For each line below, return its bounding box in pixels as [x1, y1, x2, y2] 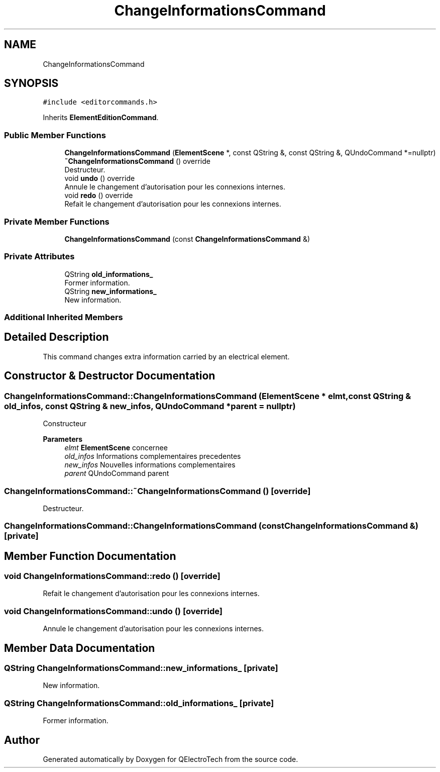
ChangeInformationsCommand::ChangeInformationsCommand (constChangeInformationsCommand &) [4, 521, 418, 531]
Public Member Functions [4, 130, 106, 140]
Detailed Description [4, 331, 109, 344]
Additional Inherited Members [4, 312, 123, 323]
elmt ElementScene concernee [64, 443, 168, 452]
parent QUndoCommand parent [64, 469, 169, 478]
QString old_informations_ [64, 269, 153, 278]
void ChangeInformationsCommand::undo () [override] [4, 606, 223, 616]
